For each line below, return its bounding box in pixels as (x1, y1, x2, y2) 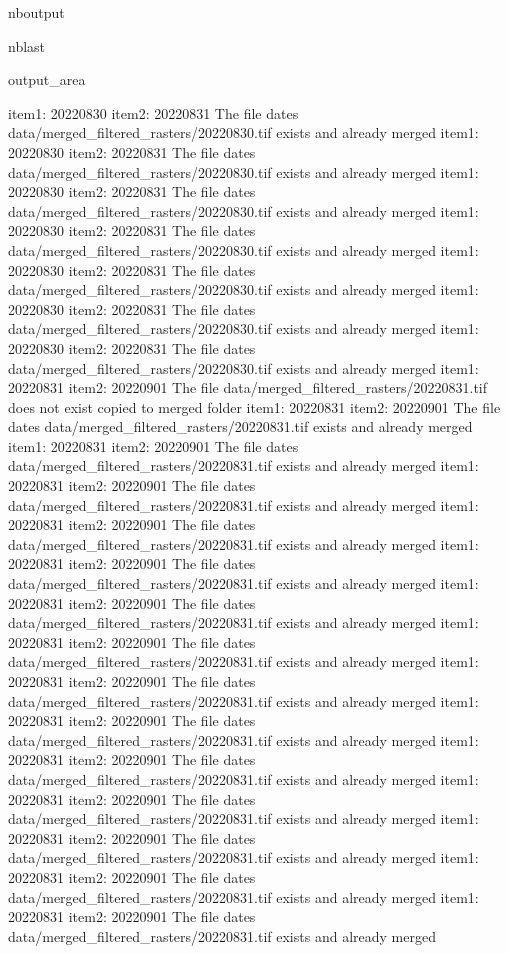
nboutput (8, 2, 65, 22)
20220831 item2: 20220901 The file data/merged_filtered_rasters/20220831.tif (8, 377, 488, 398)
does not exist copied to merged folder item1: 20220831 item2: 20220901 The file (8, 396, 501, 417)
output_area (8, 69, 86, 90)
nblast (8, 35, 46, 56)
